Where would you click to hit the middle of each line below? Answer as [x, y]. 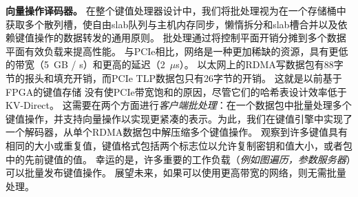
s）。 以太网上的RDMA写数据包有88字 [260, 64]
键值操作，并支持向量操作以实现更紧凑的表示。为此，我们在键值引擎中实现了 [179, 118]
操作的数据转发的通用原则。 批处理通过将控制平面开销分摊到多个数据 [190, 38]
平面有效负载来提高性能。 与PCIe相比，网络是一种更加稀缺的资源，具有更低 [177, 51]
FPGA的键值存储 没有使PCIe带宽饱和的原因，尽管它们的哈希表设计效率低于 [176, 91]
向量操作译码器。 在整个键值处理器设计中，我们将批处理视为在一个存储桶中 [176, 10]
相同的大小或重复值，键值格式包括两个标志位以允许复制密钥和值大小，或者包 [179, 145]
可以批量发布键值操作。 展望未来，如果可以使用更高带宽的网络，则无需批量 [176, 173]
